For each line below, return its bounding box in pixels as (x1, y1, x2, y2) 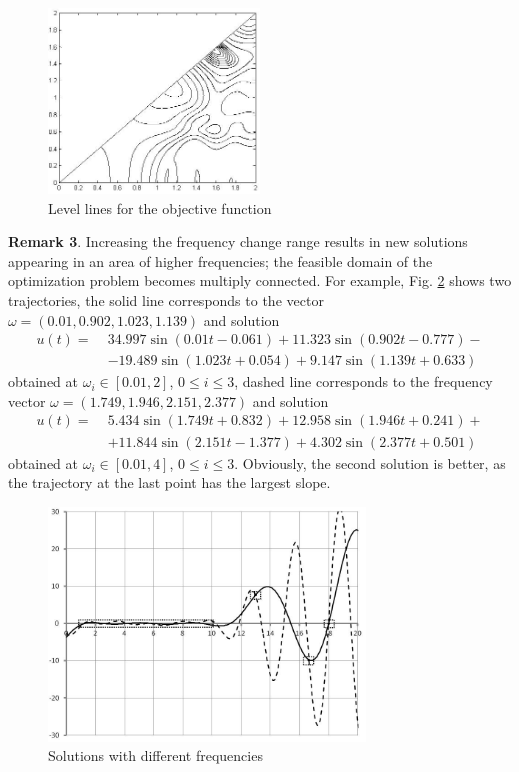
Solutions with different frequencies (48, 745, 263, 766)
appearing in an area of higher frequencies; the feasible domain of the (8, 250, 433, 271)
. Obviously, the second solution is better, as (234, 452, 506, 473)
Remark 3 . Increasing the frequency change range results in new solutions (8, 231, 468, 252)
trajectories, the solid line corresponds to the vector (8, 290, 324, 311)
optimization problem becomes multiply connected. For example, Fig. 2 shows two (8, 270, 512, 291)
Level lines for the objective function (48, 197, 272, 218)
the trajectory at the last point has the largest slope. (8, 472, 331, 493)
